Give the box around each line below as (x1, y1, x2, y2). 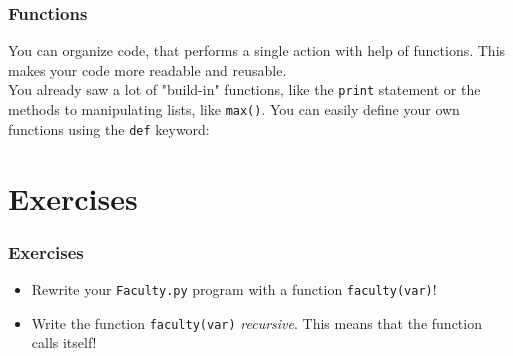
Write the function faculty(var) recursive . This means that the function (31, 312, 482, 333)
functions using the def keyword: (8, 118, 210, 139)
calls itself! (31, 332, 97, 353)
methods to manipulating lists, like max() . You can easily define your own (8, 99, 460, 120)
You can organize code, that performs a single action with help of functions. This (8, 40, 506, 61)
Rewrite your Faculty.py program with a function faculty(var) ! (31, 278, 437, 299)
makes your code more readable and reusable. (8, 59, 287, 80)
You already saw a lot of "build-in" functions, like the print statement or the (8, 79, 481, 100)
